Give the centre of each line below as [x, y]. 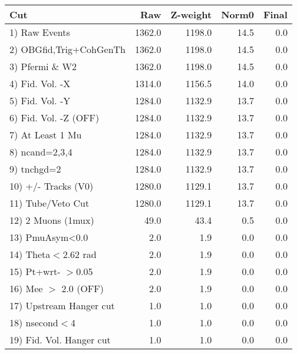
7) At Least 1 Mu [46, 135]
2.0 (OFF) [82, 288]
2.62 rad [80, 254]
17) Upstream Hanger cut [62, 305]
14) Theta [30, 254]
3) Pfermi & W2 [43, 66]
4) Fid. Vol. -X [40, 83]
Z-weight [191, 14]
